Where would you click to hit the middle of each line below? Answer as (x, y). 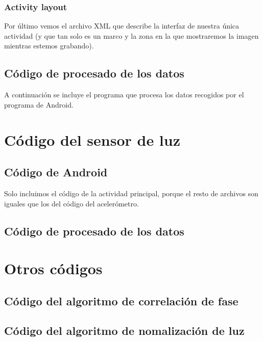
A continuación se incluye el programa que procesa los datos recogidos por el (124, 95)
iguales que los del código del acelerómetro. (71, 203)
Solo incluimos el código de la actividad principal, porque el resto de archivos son (131, 193)
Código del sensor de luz (92, 139)
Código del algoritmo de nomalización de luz (124, 331)
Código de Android (56, 172)
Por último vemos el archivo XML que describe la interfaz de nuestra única (122, 26)
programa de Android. (39, 104)
